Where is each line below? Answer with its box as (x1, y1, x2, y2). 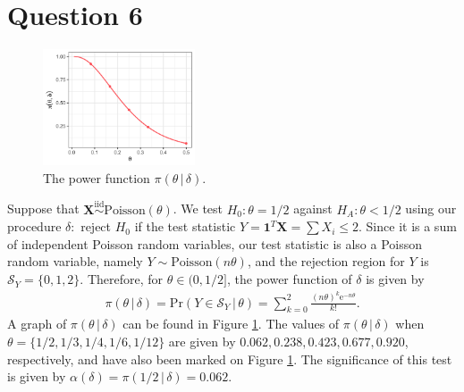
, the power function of (226, 270, 352, 288)
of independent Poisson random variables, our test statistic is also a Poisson (7, 234, 423, 253)
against (293, 199, 333, 218)
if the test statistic (134, 217, 236, 236)
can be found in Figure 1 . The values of (122, 314, 340, 333)
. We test (173, 199, 224, 218)
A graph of (7, 314, 67, 333)
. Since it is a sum (359, 217, 457, 236)
